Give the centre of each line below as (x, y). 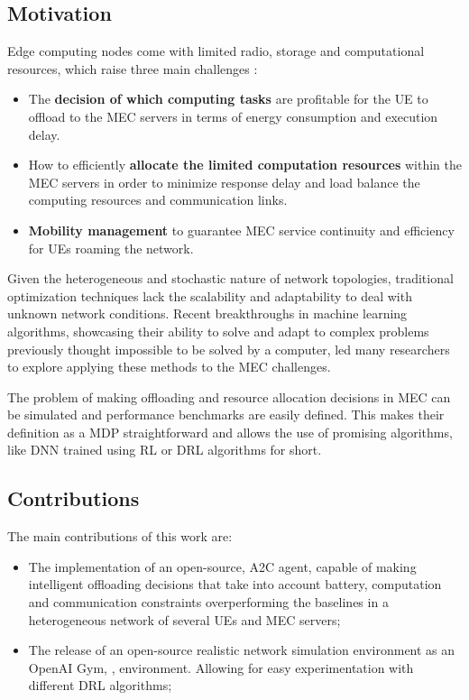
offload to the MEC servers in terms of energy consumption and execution (233, 116)
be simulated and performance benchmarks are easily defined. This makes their (226, 414)
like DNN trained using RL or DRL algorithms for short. (165, 450)
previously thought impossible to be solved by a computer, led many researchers (229, 349)
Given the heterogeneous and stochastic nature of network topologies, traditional (230, 278)
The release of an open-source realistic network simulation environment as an (242, 650)
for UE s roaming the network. (111, 248)
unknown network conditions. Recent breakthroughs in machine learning (207, 313)
